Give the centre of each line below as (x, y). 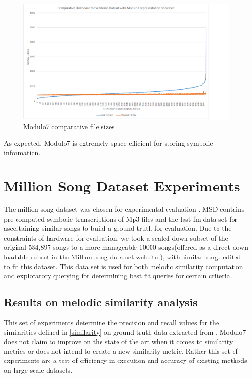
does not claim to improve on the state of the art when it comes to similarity (118, 341)
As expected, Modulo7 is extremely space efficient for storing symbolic (109, 143)
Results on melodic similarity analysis (101, 302)
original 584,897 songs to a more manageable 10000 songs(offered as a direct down (126, 247)
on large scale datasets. (38, 369)
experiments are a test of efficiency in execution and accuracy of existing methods (126, 360)
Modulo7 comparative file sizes (69, 127)
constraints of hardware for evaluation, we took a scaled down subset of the (116, 237)
